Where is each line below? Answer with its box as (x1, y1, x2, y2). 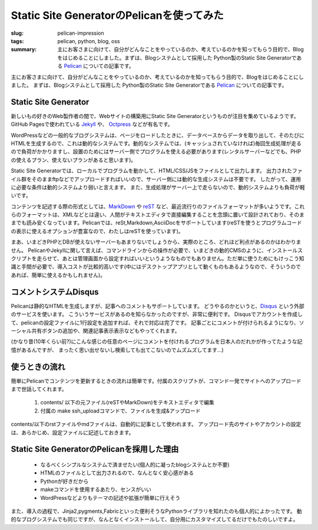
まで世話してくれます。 (11, 385, 67, 392)
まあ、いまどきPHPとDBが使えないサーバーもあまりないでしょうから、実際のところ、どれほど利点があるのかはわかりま (11, 238, 302, 246)
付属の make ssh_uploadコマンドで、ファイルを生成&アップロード (40, 407, 201, 414)
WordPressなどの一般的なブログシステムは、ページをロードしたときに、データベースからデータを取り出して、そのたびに (11, 132, 305, 139)
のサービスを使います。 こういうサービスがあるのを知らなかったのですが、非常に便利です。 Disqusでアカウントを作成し (11, 310, 303, 318)
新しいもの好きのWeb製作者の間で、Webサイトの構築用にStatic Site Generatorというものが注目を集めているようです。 (11, 112, 300, 119)
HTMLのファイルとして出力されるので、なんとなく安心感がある (40, 469, 194, 476)
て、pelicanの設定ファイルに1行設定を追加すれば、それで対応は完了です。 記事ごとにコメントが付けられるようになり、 (11, 319, 300, 326)
